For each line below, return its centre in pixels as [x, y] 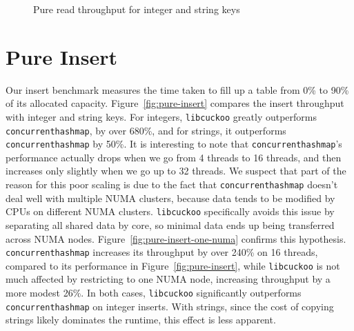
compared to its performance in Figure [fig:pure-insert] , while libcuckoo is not [173, 265]
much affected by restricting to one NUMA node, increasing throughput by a [168, 279]
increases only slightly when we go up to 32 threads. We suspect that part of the [176, 171]
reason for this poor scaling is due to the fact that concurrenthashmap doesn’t [172, 184]
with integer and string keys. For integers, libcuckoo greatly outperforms [161, 116]
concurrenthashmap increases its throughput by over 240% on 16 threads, [162, 252]
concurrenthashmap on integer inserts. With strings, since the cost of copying [170, 306]
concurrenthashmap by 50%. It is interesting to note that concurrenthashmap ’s [174, 144]
